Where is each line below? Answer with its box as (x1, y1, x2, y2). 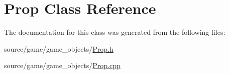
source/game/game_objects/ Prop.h (4, 43, 113, 54)
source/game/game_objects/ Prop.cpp (4, 60, 121, 71)
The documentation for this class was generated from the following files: (4, 27, 225, 37)
